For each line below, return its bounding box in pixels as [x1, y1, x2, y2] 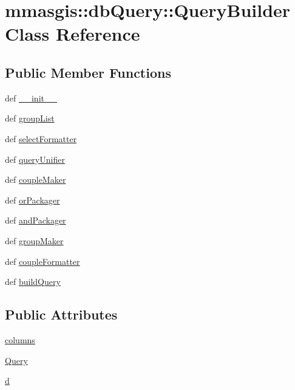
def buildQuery [5, 275, 61, 288]
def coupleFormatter [5, 255, 80, 267]
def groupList [5, 112, 55, 125]
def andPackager [5, 214, 66, 227]
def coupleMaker [5, 173, 66, 186]
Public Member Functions [5, 63, 171, 81]
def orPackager [5, 193, 60, 206]
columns [5, 333, 35, 346]
